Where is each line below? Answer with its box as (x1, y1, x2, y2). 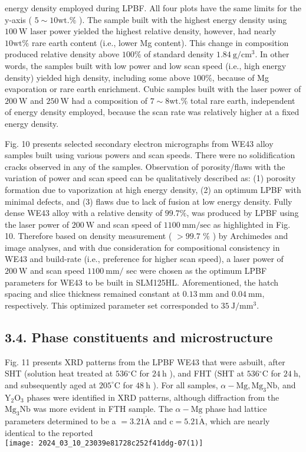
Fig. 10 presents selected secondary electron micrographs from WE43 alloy (5, 137, 274, 149)
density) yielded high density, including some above (5, 71, 190, 83)
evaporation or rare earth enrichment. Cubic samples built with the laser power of (5, 83, 301, 95)
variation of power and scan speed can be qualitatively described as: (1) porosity (5, 172, 296, 184)
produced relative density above (5, 48, 120, 60)
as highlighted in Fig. (213, 218, 291, 230)
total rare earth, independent (190, 94, 295, 106)
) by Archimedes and (212, 230, 288, 242)
